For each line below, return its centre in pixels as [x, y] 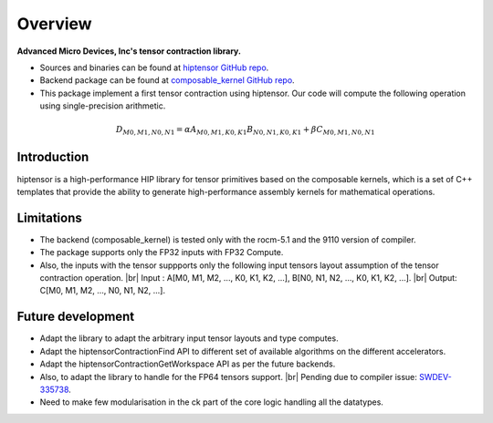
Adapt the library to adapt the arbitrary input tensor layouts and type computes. [189, 338]
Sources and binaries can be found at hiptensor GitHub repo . [154, 67]
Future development [76, 317]
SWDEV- [435, 377]
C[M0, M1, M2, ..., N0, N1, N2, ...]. [103, 291]
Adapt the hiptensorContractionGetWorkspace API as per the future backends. [188, 364]
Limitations [49, 217]
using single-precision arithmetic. [103, 106]
